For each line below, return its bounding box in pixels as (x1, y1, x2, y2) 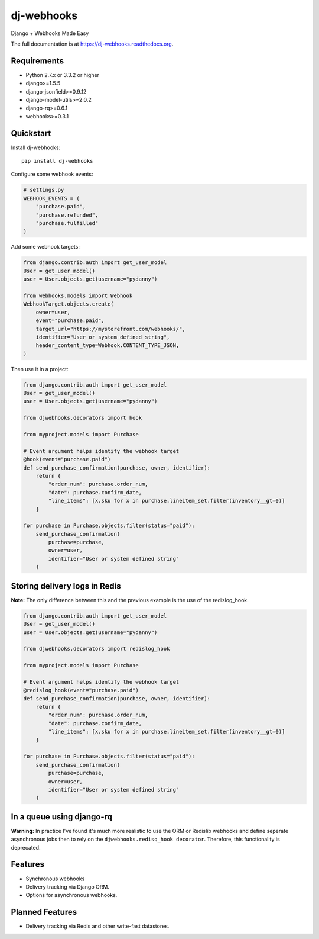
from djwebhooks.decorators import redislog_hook (23, 645, 170, 652)
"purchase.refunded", (35, 211, 99, 218)
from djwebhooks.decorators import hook (23, 414, 142, 422)
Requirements (11, 56, 64, 66)
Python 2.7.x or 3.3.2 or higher (25, 71, 100, 78)
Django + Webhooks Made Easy (11, 30, 89, 37)
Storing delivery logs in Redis (11, 581, 121, 591)
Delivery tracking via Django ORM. (25, 883, 109, 890)
